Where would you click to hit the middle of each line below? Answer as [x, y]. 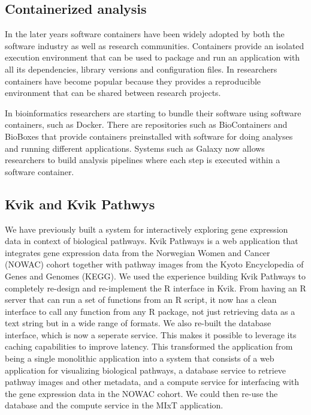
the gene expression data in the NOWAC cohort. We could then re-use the [141, 393]
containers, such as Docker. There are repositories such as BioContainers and [146, 124]
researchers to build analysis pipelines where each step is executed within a [143, 160]
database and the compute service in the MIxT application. [114, 405]
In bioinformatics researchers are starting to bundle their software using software [153, 112]
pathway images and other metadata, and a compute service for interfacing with [152, 382]
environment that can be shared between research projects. [113, 93]
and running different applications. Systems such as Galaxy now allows [135, 148]
